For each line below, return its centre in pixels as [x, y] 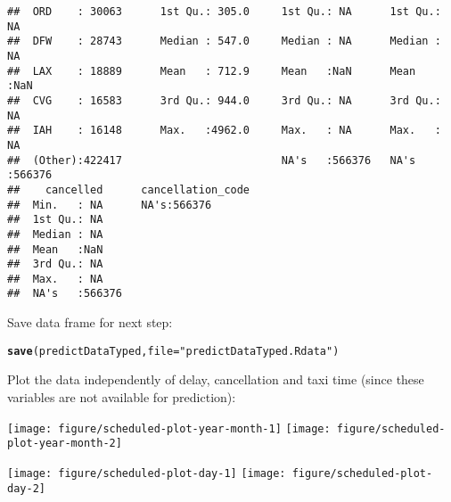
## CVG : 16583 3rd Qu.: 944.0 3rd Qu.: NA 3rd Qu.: [224, 100]
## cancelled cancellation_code [129, 189]
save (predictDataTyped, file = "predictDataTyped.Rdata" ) [173, 351]
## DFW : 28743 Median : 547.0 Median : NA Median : [224, 41]
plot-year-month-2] [65, 444]
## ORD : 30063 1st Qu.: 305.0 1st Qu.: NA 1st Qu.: [224, 12]
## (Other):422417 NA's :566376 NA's [212, 160]
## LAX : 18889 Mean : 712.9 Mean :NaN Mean [212, 71]
